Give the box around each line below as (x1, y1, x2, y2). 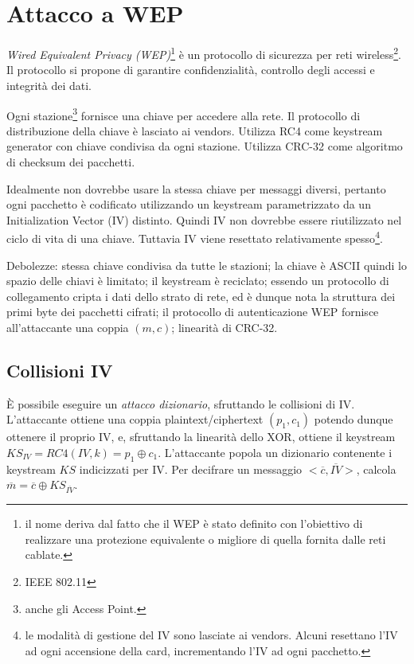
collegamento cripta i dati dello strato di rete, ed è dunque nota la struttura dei (6, 287, 396, 304)
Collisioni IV (6, 357, 113, 382)
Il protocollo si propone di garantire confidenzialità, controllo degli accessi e (6, 61, 375, 78)
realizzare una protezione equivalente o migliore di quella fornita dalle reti (25, 530, 386, 547)
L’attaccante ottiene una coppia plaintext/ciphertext (6, 411, 264, 428)
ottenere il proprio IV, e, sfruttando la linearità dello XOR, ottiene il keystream (6, 428, 396, 445)
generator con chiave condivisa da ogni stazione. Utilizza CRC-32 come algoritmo (6, 138, 403, 154)
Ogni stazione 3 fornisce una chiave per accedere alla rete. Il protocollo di (6, 104, 361, 123)
